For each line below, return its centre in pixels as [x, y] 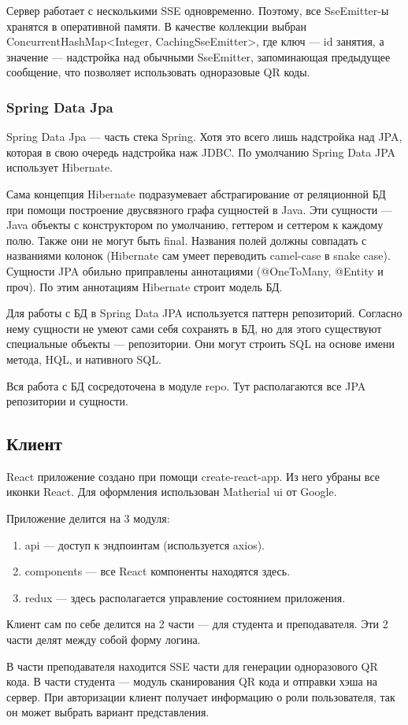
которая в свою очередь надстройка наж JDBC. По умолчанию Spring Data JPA [201, 152]
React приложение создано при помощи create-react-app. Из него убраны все [193, 476]
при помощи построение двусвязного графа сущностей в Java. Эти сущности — [199, 209]
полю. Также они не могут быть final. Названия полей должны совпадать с [187, 240]
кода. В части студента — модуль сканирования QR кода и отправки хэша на [192, 681]
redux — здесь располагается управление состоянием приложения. [185, 597]
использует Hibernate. [60, 167]
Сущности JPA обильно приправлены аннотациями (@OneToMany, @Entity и [195, 270]
